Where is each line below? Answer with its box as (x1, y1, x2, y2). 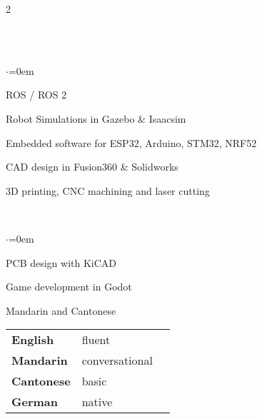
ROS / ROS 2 (6, 87, 67, 102)
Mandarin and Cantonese (6, 303, 116, 318)
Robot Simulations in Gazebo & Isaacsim (6, 111, 186, 126)
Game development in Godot (6, 279, 132, 294)
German (11, 393, 58, 410)
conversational (81, 352, 153, 369)
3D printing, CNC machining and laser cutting (6, 183, 210, 198)
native (81, 393, 113, 410)
